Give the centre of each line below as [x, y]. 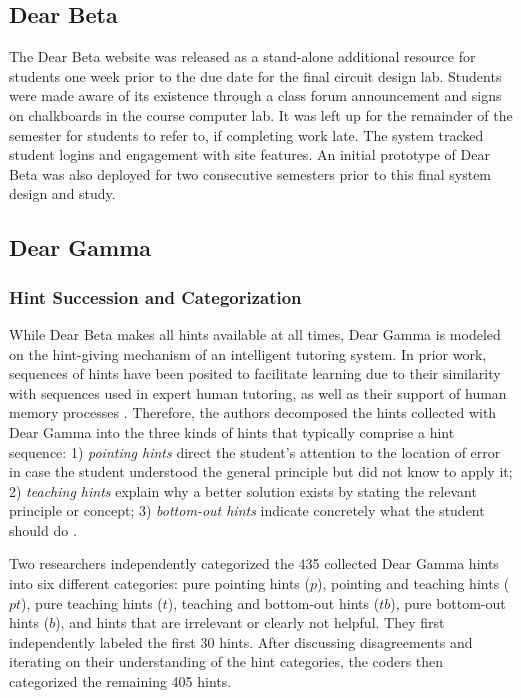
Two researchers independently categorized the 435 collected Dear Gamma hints [254, 563]
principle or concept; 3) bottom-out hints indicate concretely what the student [247, 510]
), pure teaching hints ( [92, 602]
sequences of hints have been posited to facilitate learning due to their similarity [255, 373]
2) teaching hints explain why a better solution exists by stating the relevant [243, 490]
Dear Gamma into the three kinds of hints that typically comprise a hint [232, 431]
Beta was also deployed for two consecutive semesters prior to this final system [250, 173]
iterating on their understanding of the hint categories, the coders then [226, 661]
